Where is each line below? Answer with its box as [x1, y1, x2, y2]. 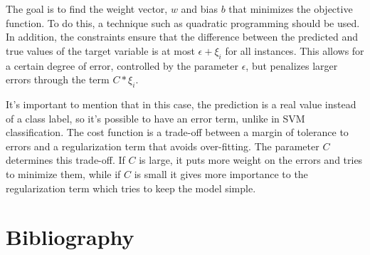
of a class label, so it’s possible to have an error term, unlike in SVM [6, 110, 305, 125]
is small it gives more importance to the [134, 166, 308, 181]
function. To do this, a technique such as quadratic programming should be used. [6, 15, 360, 30]
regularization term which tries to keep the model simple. [6, 180, 256, 195]
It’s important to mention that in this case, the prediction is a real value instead [6, 96, 356, 111]
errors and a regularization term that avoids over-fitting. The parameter [6, 138, 319, 153]
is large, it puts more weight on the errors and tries [139, 152, 363, 167]
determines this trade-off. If [6, 152, 125, 167]
